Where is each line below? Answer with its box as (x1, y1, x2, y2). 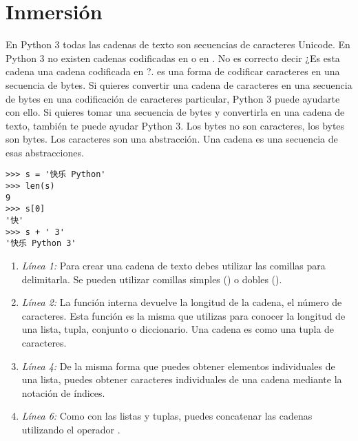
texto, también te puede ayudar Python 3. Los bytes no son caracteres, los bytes (6, 118, 345, 132)
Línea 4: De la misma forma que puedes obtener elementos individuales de (21, 358, 335, 373)
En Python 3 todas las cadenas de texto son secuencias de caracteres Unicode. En (6, 37, 350, 52)
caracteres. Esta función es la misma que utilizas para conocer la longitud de (21, 308, 346, 322)
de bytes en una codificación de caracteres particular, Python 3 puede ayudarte (6, 91, 340, 105)
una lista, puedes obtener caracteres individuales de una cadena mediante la (21, 372, 342, 387)
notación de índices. (21, 385, 105, 400)
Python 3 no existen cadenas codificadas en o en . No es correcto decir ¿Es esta (6, 50, 340, 65)
